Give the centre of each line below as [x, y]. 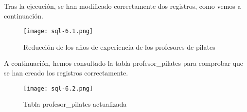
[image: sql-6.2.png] [58, 88]
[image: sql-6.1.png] [58, 31]
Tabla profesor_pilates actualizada [75, 104]
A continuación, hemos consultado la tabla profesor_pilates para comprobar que [124, 63]
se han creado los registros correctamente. [66, 73]
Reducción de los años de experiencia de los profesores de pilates [119, 47]
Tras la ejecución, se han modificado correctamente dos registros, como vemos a [123, 6]
